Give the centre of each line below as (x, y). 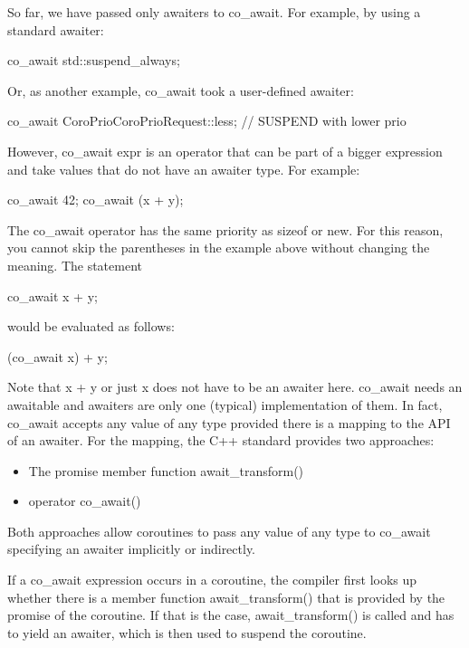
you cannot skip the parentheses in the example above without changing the (219, 248)
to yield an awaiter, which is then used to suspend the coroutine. (187, 632)
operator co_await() (85, 501)
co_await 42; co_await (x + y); (96, 200)
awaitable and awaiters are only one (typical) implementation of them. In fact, (225, 404)
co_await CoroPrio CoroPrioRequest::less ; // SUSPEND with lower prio (207, 121)
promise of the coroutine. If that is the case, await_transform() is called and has (231, 615)
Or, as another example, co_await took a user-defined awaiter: (181, 90)
